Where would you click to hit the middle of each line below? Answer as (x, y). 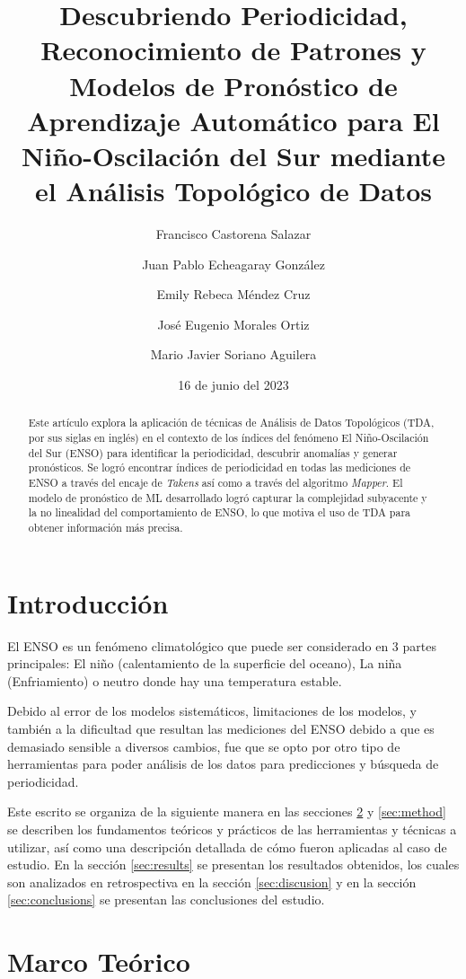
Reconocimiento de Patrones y (233, 50)
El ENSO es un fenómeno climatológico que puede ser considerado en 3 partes (222, 645)
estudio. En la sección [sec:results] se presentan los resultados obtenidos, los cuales (233, 864)
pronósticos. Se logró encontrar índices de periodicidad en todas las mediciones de (220, 467)
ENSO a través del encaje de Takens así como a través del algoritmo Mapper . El (215, 483)
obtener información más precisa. (106, 528)
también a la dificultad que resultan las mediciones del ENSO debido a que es (221, 728)
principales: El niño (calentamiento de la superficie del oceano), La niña (205, 663)
